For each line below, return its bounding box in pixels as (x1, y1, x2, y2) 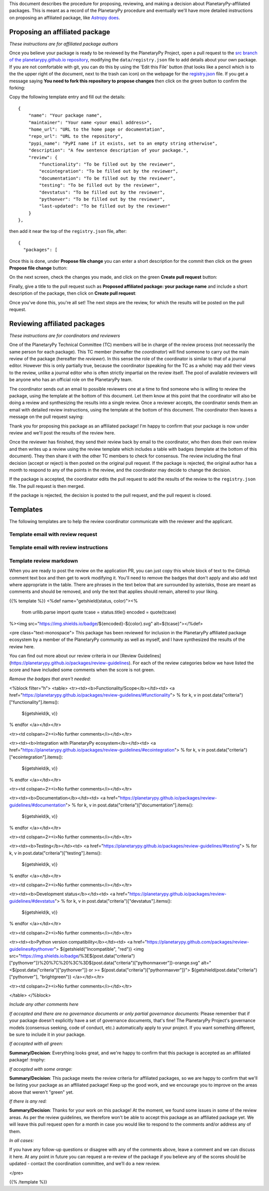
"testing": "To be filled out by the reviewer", (39, 183, 160, 188)
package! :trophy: (9, 1057, 46, 1063)
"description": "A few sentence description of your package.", (28, 148, 189, 153)
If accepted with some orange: (9, 1066, 72, 1072)
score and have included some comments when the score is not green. (9, 666, 155, 673)
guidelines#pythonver (9, 946, 54, 952)
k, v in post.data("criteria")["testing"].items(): (9, 850, 102, 856)
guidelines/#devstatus (9, 898, 55, 904)
